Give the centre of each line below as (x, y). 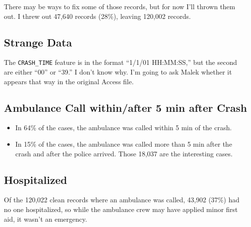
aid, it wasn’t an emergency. (46, 219)
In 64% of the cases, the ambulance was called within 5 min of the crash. (124, 128)
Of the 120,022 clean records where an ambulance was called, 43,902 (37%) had (122, 200)
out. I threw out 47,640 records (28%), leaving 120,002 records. (97, 16)
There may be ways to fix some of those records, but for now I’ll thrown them (120, 6)
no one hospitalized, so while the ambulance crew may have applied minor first (121, 209)
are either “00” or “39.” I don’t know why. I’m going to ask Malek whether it (118, 72)
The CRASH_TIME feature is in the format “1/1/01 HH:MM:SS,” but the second (120, 62)
